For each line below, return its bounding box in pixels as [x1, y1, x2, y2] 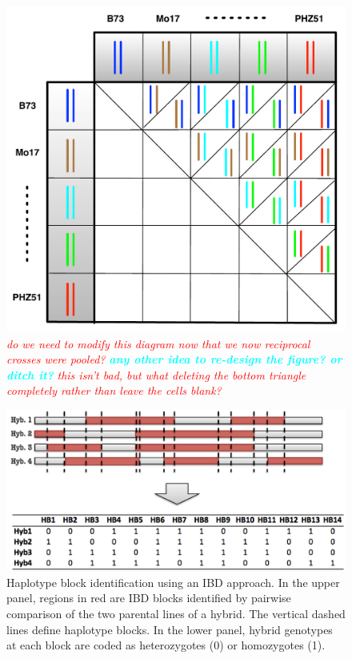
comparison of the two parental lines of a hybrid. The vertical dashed [6, 605, 346, 621]
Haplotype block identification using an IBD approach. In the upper [6, 573, 340, 590]
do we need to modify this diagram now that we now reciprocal [6, 335, 310, 352]
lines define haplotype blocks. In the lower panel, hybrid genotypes [6, 621, 333, 637]
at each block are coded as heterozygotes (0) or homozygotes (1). [6, 637, 326, 653]
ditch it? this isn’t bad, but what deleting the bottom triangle [6, 366, 306, 383]
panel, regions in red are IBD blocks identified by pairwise [6, 589, 291, 606]
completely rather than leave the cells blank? [6, 382, 222, 399]
